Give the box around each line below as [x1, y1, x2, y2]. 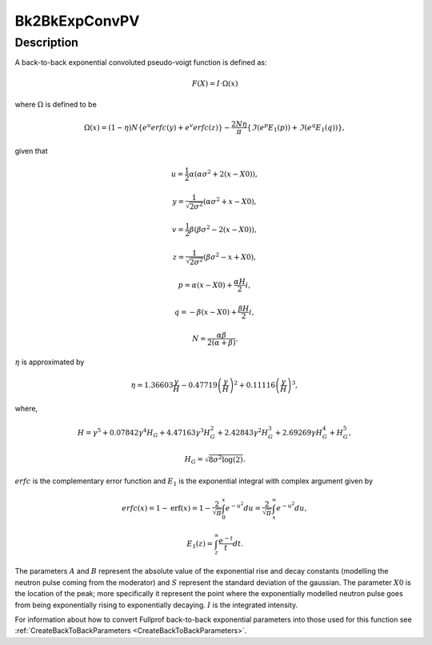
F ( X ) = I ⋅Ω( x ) [192, 78, 238, 88]
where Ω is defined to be [14, 99, 98, 109]
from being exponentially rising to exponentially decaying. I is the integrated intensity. [14, 600, 298, 610]
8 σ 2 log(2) [208, 453, 243, 464]
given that [14, 146, 48, 155]
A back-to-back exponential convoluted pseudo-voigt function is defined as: [14, 58, 267, 67]
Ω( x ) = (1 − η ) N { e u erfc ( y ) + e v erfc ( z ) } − [84, 122, 230, 132]
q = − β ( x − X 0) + [174, 307, 238, 316]
